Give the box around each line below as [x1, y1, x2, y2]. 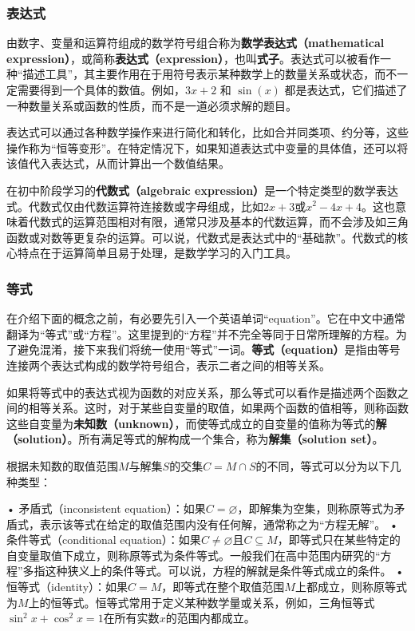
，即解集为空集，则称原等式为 [237, 500, 394, 517]
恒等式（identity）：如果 [6, 578, 128, 595]
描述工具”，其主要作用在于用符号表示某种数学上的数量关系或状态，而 [22, 65, 386, 82]
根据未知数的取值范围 [6, 457, 118, 474]
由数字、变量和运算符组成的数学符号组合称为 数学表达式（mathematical [6, 34, 385, 51]
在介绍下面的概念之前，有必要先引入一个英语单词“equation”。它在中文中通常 [6, 310, 405, 327]
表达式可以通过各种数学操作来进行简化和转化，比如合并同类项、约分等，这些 [6, 124, 409, 141]
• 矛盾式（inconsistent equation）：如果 [6, 500, 206, 517]
